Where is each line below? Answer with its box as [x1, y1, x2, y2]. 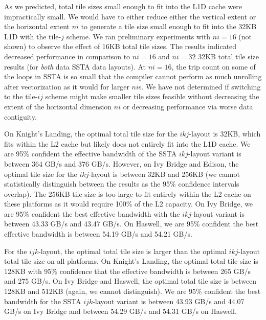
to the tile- [4, 91, 38, 102]
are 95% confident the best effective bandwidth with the [4, 208, 180, 219]
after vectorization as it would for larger [4, 81, 129, 92]
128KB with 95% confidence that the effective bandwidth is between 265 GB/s [4, 265, 251, 276]
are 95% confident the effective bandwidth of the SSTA [4, 148, 177, 159]
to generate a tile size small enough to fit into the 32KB [81, 21, 257, 32]
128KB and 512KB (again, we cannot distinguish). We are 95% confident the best [4, 286, 261, 296]
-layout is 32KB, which [189, 128, 261, 139]
